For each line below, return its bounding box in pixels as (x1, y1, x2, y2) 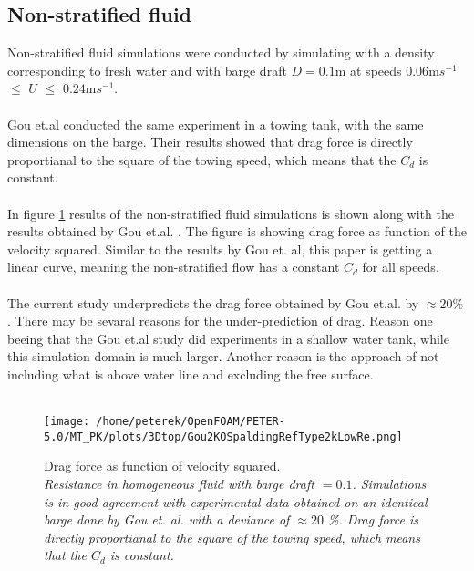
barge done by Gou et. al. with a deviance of (44, 510, 290, 529)
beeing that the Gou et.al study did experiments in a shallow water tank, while (7, 328, 449, 348)
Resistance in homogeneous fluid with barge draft (44, 473, 314, 493)
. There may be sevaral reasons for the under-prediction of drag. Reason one (7, 311, 433, 330)
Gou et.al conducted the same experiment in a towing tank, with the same (7, 114, 424, 133)
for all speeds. (362, 257, 439, 276)
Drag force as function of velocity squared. (44, 456, 281, 475)
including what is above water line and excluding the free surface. (7, 364, 374, 383)
